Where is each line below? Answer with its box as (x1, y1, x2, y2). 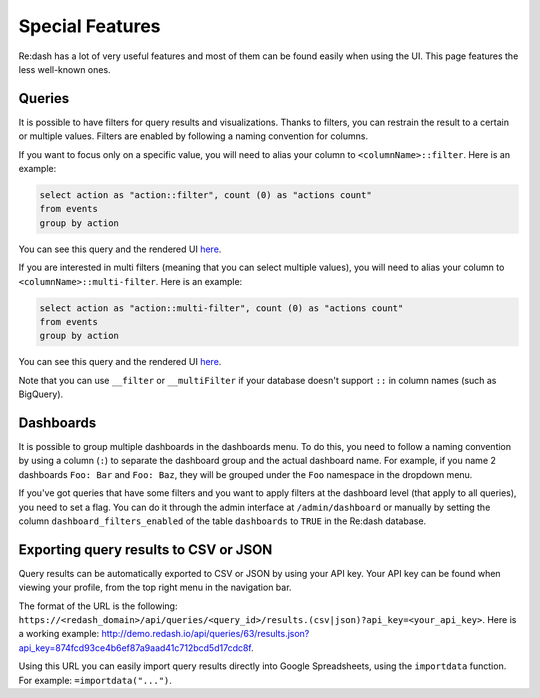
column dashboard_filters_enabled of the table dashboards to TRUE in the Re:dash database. (18, 515, 427, 527)
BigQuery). (18, 388, 64, 400)
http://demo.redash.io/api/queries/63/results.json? (101, 628, 310, 640)
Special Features (18, 15, 161, 37)
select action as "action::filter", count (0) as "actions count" (39, 190, 372, 200)
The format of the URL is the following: (18, 600, 178, 612)
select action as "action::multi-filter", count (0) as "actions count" (39, 302, 404, 314)
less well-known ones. (18, 63, 111, 75)
